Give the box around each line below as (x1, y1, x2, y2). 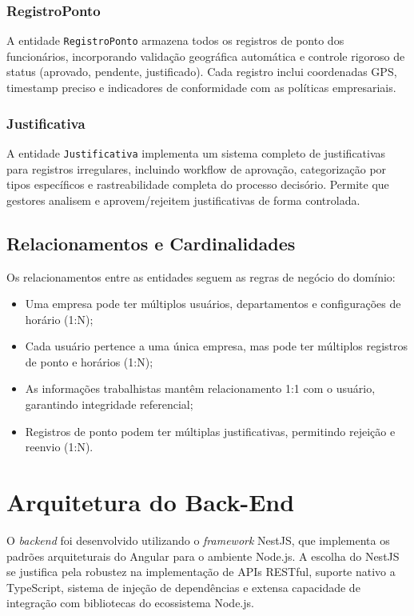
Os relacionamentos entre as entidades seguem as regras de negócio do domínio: (6, 268, 396, 285)
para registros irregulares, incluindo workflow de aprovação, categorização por (6, 160, 387, 177)
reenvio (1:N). (25, 438, 94, 455)
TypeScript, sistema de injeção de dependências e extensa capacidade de (6, 578, 360, 595)
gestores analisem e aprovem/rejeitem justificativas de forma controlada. (6, 191, 360, 208)
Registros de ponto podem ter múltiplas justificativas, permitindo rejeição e (25, 422, 396, 439)
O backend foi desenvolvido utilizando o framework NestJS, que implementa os (6, 531, 390, 548)
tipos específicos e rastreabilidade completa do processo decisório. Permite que (6, 176, 389, 193)
